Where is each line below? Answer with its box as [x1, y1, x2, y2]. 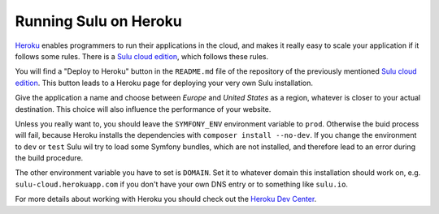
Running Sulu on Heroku [15, 12, 182, 30]
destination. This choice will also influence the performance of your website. [15, 104, 272, 113]
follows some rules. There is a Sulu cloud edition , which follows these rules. [15, 51, 269, 61]
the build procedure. [15, 153, 84, 163]
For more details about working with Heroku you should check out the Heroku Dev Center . [15, 195, 317, 204]
